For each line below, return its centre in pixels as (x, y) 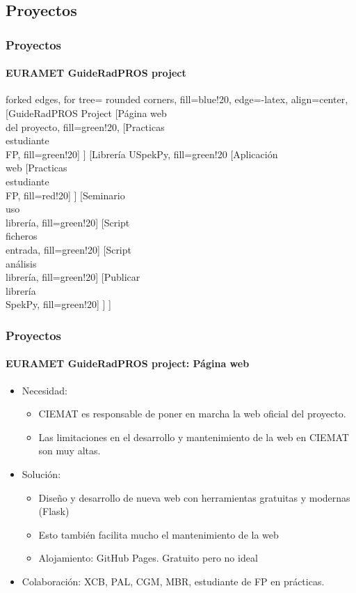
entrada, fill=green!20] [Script (68, 249)
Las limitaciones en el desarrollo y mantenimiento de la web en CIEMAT (194, 437)
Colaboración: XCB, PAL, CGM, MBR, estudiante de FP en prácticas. (173, 581)
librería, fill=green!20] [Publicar (73, 277)
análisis (21, 263)
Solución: (41, 473)
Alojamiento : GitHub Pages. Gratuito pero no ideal (148, 558)
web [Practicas (37, 168)
